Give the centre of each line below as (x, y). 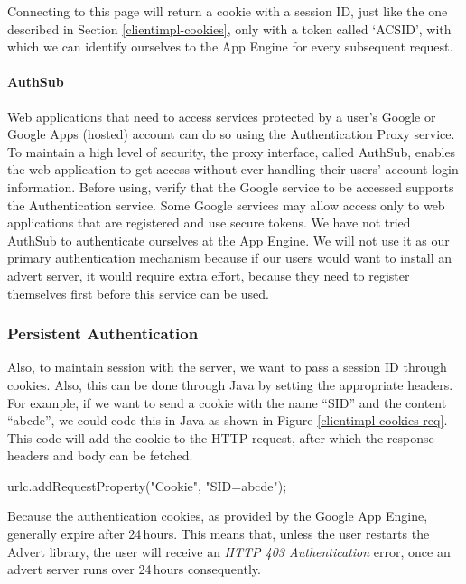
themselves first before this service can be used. (138, 293)
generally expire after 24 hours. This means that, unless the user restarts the (219, 534)
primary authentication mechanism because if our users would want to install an (230, 258)
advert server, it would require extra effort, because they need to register (209, 275)
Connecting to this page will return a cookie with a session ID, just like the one (228, 11)
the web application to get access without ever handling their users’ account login (233, 169)
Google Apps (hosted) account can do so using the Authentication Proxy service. (231, 134)
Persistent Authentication (103, 334)
